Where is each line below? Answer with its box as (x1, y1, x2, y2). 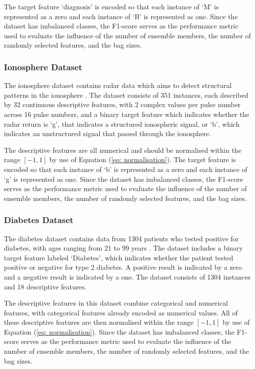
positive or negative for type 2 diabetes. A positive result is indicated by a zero (4, 262, 242, 272)
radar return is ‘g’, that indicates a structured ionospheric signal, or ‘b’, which (4, 118, 240, 129)
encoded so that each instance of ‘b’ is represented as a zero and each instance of (4, 164, 248, 174)
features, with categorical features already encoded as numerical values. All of (4, 307, 238, 317)
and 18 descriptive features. (4, 281, 86, 291)
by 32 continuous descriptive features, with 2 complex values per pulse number (4, 99, 241, 110)
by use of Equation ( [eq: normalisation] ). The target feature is (49, 154, 236, 165)
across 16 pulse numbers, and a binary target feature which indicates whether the (4, 109, 250, 119)
